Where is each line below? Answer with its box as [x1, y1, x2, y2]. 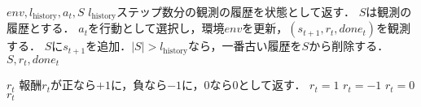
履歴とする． [7, 19, 75, 36]
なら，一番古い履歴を [187, 37, 302, 54]
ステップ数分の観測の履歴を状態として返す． [116, 3, 356, 19]
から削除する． [309, 37, 389, 54]
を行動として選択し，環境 [87, 19, 225, 36]
